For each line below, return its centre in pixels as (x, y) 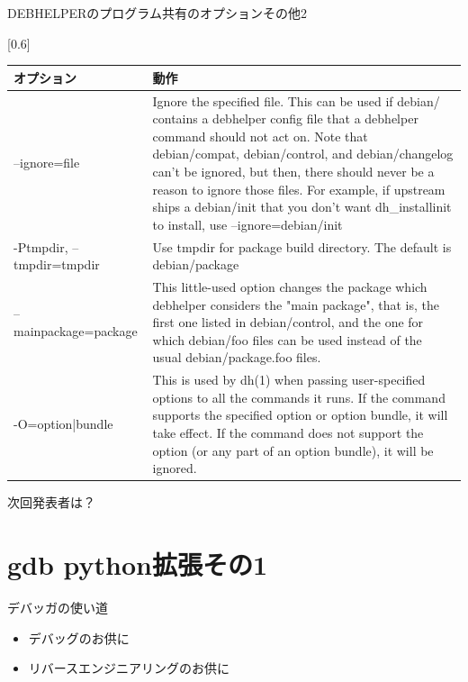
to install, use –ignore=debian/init (247, 224)
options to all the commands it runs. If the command (299, 397)
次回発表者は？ (51, 502)
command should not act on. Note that (260, 136)
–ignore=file (47, 163)
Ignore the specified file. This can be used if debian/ (296, 100)
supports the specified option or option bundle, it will (300, 415)
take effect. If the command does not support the (288, 432)
